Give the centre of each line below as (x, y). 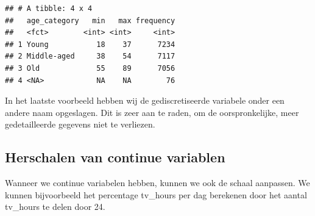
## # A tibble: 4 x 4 (49, 9)
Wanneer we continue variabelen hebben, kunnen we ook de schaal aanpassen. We (157, 183)
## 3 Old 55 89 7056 (90, 68)
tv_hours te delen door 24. (55, 207)
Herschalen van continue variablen (115, 157)
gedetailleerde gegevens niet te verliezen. (80, 124)
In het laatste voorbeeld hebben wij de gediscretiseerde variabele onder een (145, 100)
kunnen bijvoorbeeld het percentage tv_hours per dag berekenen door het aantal (156, 194)
